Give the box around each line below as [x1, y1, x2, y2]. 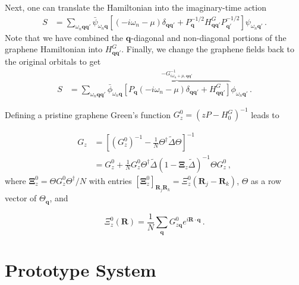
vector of [5, 192, 37, 204]
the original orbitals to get [5, 55, 101, 68]
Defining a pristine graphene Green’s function [5, 108, 171, 121]
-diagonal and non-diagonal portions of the [131, 31, 287, 43]
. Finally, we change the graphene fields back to [121, 43, 295, 55]
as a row [251, 174, 282, 186]
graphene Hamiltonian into [5, 43, 103, 55]
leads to [251, 108, 279, 121]
